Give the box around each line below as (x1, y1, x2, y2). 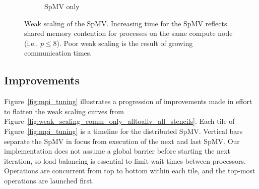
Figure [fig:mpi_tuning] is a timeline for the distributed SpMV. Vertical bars (4, 125, 243, 136)
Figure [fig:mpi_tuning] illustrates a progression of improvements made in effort (4, 96, 252, 107)
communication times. (24, 48, 92, 58)
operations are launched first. (4, 175, 94, 185)
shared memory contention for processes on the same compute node (24, 28, 233, 38)
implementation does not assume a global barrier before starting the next (4, 146, 230, 156)
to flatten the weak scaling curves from (4, 106, 124, 116)
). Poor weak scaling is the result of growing (56, 37, 193, 48)
